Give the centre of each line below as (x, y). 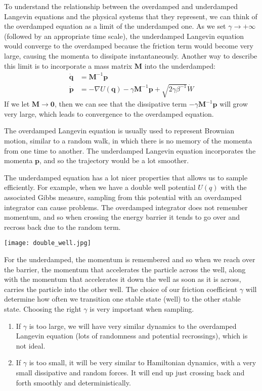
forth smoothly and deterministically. (73, 382)
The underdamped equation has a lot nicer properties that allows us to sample (126, 177)
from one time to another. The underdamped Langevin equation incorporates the (130, 150)
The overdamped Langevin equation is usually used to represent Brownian (119, 131)
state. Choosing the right (43, 309)
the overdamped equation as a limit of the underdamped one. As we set (115, 26)
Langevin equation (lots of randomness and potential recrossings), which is (132, 336)
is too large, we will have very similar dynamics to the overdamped (133, 326)
